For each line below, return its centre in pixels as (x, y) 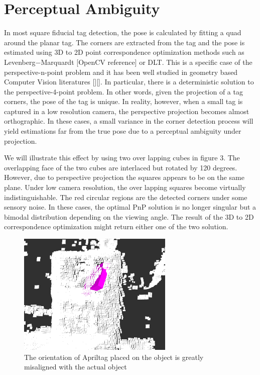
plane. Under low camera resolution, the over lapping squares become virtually (125, 187)
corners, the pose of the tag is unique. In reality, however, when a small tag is (123, 101)
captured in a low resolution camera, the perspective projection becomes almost (127, 111)
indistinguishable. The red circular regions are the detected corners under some (126, 197)
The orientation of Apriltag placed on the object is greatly (114, 357)
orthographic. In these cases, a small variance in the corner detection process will (129, 121)
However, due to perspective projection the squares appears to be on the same (124, 177)
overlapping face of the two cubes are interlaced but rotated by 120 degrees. (121, 167)
